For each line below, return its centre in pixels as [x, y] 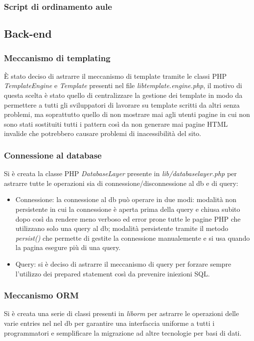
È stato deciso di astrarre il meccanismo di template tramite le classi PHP [115, 76]
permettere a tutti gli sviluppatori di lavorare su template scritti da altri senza [122, 104]
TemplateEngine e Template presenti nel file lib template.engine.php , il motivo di [123, 85]
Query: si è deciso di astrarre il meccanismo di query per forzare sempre [123, 263]
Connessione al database [53, 155]
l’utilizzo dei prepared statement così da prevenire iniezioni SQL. [113, 273]
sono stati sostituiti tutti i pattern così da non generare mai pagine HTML [116, 124]
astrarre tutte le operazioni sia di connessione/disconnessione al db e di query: [121, 183]
